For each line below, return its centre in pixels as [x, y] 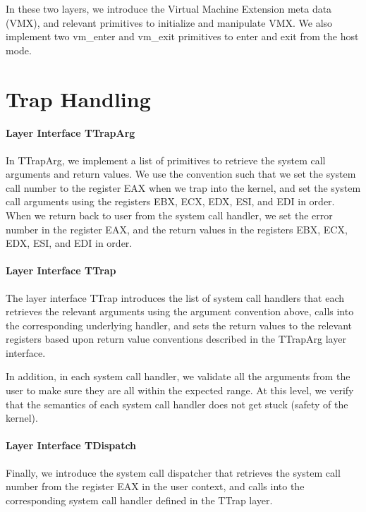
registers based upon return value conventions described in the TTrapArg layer [176, 339]
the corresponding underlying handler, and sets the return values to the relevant [179, 325]
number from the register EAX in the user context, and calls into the [155, 486]
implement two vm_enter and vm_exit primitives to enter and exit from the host [182, 36]
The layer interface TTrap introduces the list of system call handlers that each [175, 297]
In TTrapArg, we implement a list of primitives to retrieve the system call [166, 160]
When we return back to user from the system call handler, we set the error [169, 215]
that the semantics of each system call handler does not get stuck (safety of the [177, 404]
